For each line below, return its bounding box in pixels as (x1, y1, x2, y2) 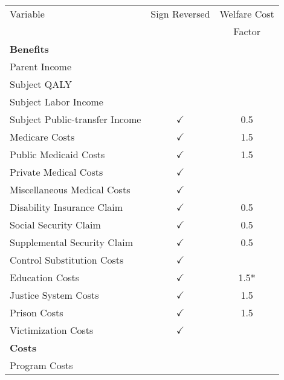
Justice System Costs (10, 288, 99, 302)
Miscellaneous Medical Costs (10, 182, 131, 196)
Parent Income (10, 59, 72, 73)
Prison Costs (10, 305, 63, 319)
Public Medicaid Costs (10, 147, 105, 161)
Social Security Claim (10, 218, 101, 232)
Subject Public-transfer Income (10, 112, 141, 126)
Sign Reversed (150, 7, 210, 21)
